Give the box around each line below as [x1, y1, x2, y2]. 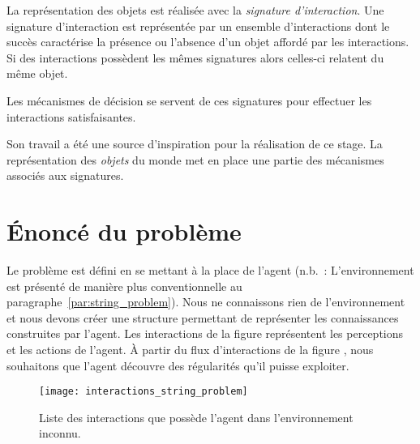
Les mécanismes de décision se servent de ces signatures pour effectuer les [6, 92, 372, 109]
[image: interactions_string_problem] [39, 386, 248, 398]
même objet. [6, 65, 68, 82]
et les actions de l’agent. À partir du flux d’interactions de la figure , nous [6, 341, 374, 358]
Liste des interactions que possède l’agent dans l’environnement [39, 408, 354, 425]
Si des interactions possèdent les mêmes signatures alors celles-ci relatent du [6, 49, 384, 66]
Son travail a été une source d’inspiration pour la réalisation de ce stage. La [6, 135, 383, 152]
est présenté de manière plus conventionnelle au [6, 277, 242, 294]
